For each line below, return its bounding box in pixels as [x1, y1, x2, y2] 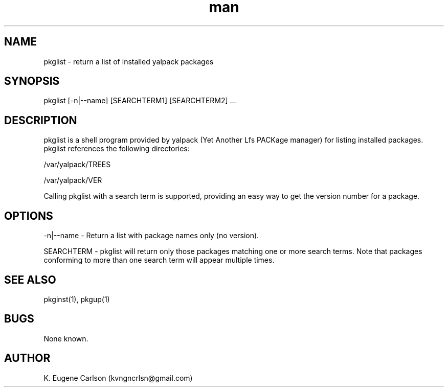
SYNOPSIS [4, 75, 60, 88]
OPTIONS [4, 209, 53, 222]
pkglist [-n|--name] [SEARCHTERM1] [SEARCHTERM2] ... [43, 96, 236, 105]
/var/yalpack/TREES [43, 160, 111, 169]
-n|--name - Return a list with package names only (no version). [43, 231, 259, 240]
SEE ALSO [4, 273, 56, 286]
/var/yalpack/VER [43, 176, 102, 185]
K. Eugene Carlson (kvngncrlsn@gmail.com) [43, 373, 193, 382]
